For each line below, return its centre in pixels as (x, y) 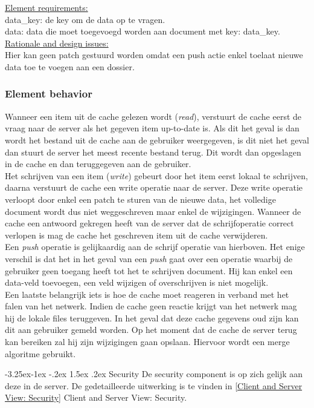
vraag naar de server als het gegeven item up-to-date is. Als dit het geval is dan (152, 128)
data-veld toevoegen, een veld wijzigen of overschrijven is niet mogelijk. (137, 282)
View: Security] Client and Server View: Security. (96, 397)
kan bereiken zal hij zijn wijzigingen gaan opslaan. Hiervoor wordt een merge (147, 342)
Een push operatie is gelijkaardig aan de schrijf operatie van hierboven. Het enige (155, 247)
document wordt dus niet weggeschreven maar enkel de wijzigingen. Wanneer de (153, 211)
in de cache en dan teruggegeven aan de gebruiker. (98, 164)
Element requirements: (46, 7)
